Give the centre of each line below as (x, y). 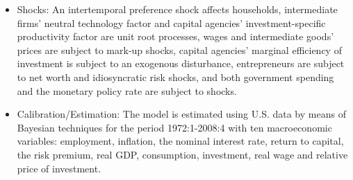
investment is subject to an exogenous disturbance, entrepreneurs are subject (181, 63)
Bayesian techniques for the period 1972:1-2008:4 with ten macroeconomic (174, 127)
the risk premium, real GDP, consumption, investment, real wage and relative (182, 154)
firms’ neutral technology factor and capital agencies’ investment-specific (171, 22)
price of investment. (59, 168)
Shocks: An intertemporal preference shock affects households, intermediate (177, 9)
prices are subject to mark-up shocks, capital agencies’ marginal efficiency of (179, 49)
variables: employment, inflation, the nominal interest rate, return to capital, (180, 141)
